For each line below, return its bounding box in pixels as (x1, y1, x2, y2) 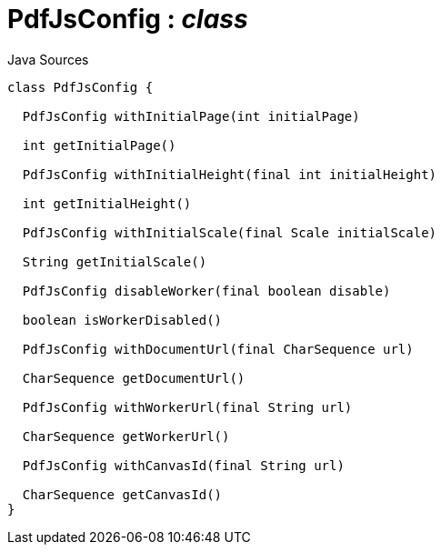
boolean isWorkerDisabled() (22, 312, 223, 327)
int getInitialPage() (22, 137, 176, 153)
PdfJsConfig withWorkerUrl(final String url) (22, 399, 353, 415)
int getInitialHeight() (22, 196, 192, 211)
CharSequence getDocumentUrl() (22, 370, 246, 386)
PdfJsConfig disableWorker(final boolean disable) (22, 283, 391, 298)
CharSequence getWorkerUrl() (22, 428, 230, 444)
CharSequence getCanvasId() (22, 487, 223, 502)
